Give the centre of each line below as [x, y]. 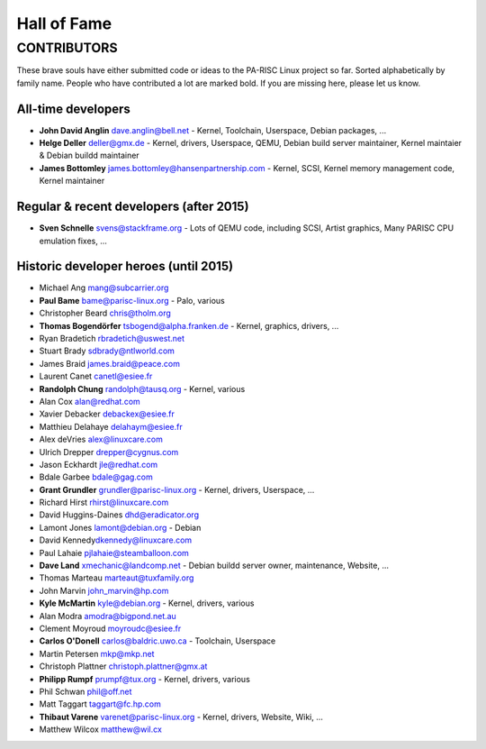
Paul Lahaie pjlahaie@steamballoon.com [114, 553]
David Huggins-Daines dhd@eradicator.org [119, 515]
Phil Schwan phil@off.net [85, 691]
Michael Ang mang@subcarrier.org [104, 288]
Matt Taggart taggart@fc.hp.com [100, 704]
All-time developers [73, 109]
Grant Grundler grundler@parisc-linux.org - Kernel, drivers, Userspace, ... [177, 489]
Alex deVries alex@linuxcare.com [101, 439]
